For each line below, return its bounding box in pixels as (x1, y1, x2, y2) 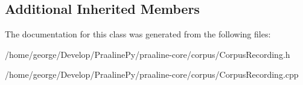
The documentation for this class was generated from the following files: (5, 28, 271, 40)
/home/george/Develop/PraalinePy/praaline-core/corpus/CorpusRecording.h (5, 48, 290, 60)
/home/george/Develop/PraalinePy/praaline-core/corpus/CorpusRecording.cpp (5, 68, 299, 81)
